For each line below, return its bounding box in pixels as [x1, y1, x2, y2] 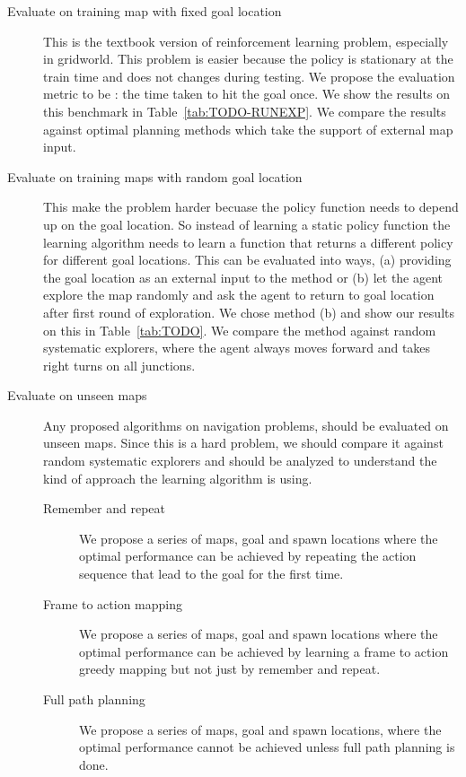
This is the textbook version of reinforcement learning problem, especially [43, 31, 449, 50]
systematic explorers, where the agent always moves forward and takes [43, 338, 431, 357]
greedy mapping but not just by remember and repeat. [79, 659, 381, 678]
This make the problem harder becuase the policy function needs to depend [43, 197, 459, 216]
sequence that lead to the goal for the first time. [79, 564, 344, 583]
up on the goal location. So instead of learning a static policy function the [43, 214, 451, 233]
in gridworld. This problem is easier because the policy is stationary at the [43, 49, 453, 68]
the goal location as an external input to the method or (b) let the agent [43, 267, 444, 286]
